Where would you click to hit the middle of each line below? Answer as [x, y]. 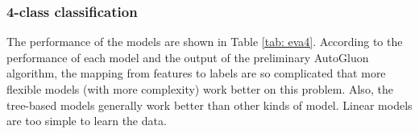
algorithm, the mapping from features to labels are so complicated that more [196, 73]
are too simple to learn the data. [87, 121]
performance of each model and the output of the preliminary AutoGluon [188, 57]
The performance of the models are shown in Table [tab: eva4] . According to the [205, 42]
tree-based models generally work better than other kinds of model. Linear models [209, 105]
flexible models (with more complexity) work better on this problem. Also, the [200, 89]
